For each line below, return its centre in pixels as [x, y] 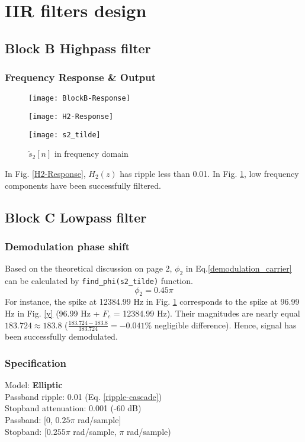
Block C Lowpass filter [76, 217]
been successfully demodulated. [61, 336]
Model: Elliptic [34, 385]
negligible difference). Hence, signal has [225, 325]
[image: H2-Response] [71, 117]
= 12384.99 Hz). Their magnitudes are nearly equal [207, 313]
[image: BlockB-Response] [79, 99]
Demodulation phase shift [68, 246]
